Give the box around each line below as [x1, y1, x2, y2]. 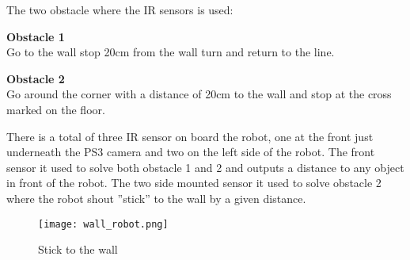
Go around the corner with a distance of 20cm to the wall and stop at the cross [6, 86, 392, 102]
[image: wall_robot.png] [38, 218, 169, 230]
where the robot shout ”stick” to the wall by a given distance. [6, 189, 306, 206]
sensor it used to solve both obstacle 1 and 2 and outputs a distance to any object [6, 159, 404, 175]
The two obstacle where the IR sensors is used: [6, 2, 233, 17]
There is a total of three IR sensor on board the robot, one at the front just [6, 128, 374, 144]
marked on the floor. [6, 101, 105, 117]
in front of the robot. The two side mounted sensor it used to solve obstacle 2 [6, 174, 382, 191]
